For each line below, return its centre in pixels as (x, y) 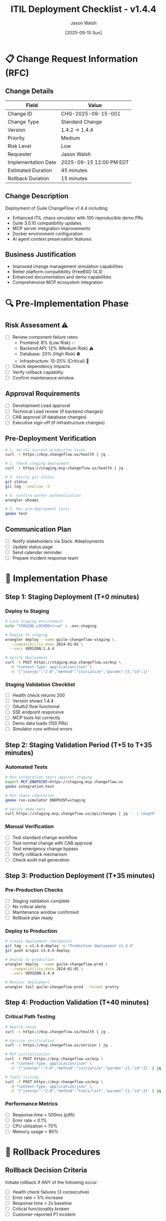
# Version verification (30, 1041)
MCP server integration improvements (51, 228)
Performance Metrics (32, 1104)
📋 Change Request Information (72, 59)
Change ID (20, 114)
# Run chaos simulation (30, 795)
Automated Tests (27, 767)
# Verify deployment (27, 658)
